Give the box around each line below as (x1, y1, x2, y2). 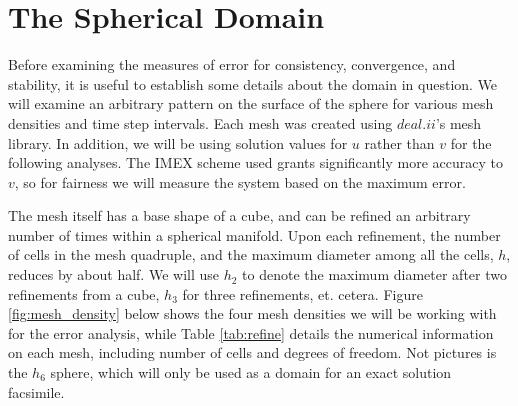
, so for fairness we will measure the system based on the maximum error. (14, 171, 466, 192)
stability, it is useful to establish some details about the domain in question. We (8, 73, 498, 94)
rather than (364, 132, 435, 153)
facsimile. (8, 381, 65, 402)
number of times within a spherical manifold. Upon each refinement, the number (8, 224, 501, 245)
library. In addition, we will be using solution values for (8, 132, 348, 153)
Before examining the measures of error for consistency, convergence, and (8, 54, 456, 75)
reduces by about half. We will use (8, 264, 219, 285)
